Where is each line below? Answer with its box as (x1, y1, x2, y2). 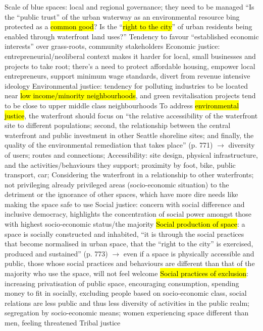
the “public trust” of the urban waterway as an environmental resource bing (5, 11, 240, 22)
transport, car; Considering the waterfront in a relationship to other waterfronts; (5, 169, 254, 180)
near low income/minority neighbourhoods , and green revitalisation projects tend (5, 90, 256, 101)
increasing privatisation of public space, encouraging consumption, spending (5, 278, 239, 288)
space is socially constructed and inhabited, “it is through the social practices (5, 228, 244, 239)
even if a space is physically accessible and (123, 248, 254, 258)
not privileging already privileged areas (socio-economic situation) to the (5, 179, 229, 189)
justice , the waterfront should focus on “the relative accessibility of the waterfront (5, 110, 258, 120)
